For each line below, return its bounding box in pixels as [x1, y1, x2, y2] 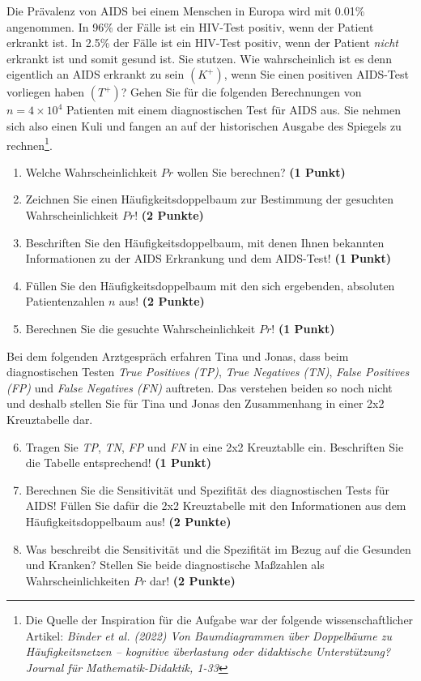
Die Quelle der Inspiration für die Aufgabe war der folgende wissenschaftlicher [25, 611, 414, 628]
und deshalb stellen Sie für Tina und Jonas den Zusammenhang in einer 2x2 [6, 395, 385, 412]
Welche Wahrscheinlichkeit [25, 163, 158, 180]
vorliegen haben [6, 84, 85, 101]
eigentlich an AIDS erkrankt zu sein [6, 66, 185, 83]
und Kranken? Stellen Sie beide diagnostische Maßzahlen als [25, 556, 325, 573]
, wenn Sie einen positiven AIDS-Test [223, 66, 409, 83]
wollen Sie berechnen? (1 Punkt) [176, 163, 346, 180]
